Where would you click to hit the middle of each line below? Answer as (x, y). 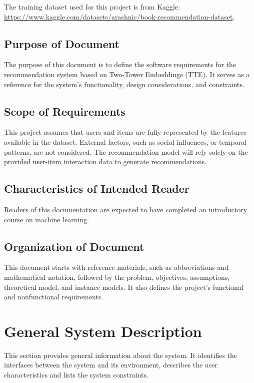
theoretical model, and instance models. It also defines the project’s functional (124, 287)
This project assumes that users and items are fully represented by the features (125, 132)
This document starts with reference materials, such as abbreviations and (116, 267)
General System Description (103, 331)
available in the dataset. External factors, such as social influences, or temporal (125, 141)
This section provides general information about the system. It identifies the (121, 355)
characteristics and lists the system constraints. (76, 375)
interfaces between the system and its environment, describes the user (111, 365)
